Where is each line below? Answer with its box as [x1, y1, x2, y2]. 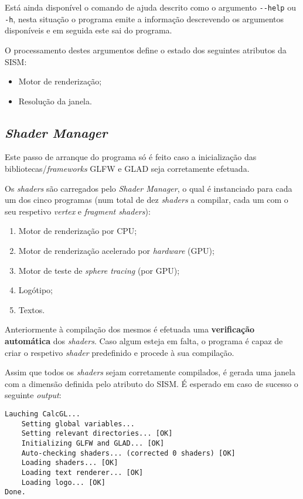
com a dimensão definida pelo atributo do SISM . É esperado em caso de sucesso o [5, 377, 298, 389]
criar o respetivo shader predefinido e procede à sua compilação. [5, 346, 234, 358]
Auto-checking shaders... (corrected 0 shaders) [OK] [21, 449, 236, 457]
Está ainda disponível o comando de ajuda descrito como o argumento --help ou [5, 1, 296, 13]
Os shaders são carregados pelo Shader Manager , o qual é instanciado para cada [5, 182, 292, 194]
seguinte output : [5, 389, 62, 401]
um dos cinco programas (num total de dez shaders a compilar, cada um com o [5, 194, 288, 206]
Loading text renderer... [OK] [21, 468, 144, 477]
